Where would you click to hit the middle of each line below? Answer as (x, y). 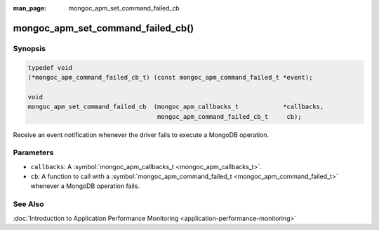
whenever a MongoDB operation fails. (85, 186)
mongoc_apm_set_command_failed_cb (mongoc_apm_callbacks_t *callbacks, (176, 107)
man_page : (30, 8)
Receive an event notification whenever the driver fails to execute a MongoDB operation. (141, 135)
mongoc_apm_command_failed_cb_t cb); (229, 116)
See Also (28, 204)
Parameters (33, 152)
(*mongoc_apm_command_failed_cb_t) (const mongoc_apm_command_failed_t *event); (170, 77)
